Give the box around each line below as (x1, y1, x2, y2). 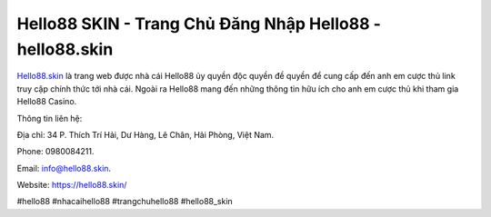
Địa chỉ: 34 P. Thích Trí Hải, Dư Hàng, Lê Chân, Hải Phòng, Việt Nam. (16, 129, 275, 140)
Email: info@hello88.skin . (16, 163, 112, 173)
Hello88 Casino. (16, 96, 77, 107)
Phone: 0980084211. (16, 146, 95, 157)
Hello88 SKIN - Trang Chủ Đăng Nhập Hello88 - (16, 14, 382, 34)
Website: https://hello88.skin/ (16, 180, 127, 191)
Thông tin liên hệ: (16, 113, 83, 123)
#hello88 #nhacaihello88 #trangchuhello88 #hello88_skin (16, 196, 234, 207)
